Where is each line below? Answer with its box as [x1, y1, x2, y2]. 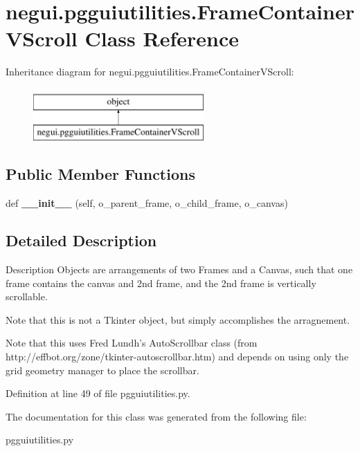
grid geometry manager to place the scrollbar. [6, 362, 199, 377]
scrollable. [6, 289, 48, 304]
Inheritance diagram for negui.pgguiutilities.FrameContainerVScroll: [6, 64, 294, 79]
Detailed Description [6, 230, 157, 251]
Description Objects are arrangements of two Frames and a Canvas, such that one [6, 262, 353, 277]
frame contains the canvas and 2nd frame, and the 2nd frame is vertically [6, 275, 316, 290]
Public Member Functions [6, 163, 195, 185]
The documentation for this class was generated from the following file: [6, 409, 307, 423]
